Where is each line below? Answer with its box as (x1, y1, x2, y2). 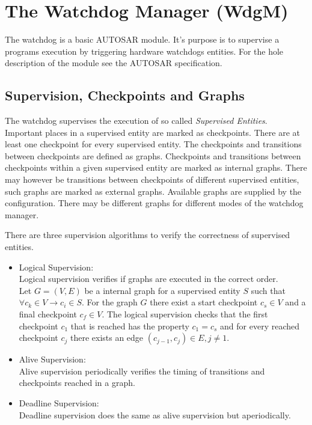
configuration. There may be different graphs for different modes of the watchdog (5, 197, 304, 209)
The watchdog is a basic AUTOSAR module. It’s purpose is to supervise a (5, 33, 280, 46)
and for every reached (220, 319, 300, 332)
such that (251, 284, 286, 296)
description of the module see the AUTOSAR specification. (5, 57, 222, 69)
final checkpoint (19, 308, 77, 320)
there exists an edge (70, 331, 144, 344)
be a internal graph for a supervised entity (84, 284, 240, 296)
